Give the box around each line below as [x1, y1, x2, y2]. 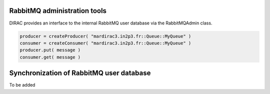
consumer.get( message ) [19, 54, 81, 60]
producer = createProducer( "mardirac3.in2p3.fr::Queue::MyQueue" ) [19, 33, 191, 39]
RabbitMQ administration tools [9, 6, 107, 15]
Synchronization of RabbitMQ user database [9, 69, 151, 77]
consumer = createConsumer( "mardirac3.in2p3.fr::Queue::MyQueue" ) [19, 40, 191, 46]
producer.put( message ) [19, 47, 81, 53]
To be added [9, 82, 35, 88]
